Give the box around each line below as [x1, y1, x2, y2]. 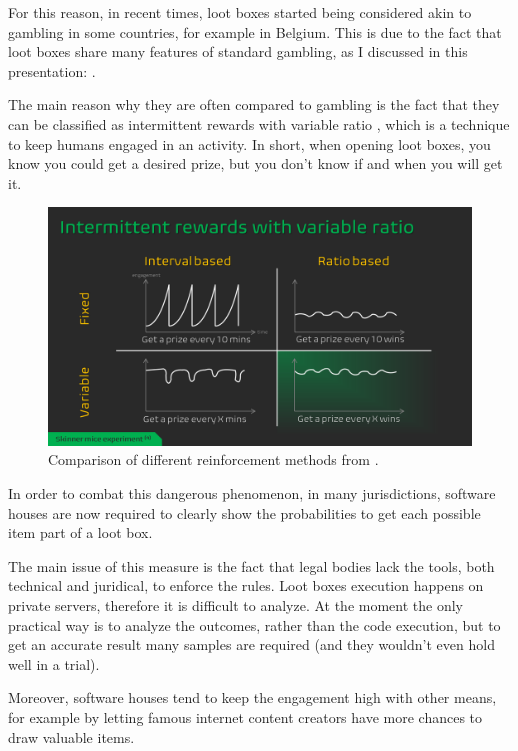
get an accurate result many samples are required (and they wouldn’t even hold [8, 634, 495, 655]
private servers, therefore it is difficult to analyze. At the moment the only [8, 595, 463, 615]
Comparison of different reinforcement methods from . [48, 449, 379, 470]
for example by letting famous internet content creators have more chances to [8, 706, 483, 727]
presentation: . [8, 60, 96, 81]
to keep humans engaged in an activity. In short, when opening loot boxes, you [8, 133, 491, 154]
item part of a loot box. [8, 522, 153, 543]
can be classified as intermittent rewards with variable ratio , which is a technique [8, 113, 510, 134]
